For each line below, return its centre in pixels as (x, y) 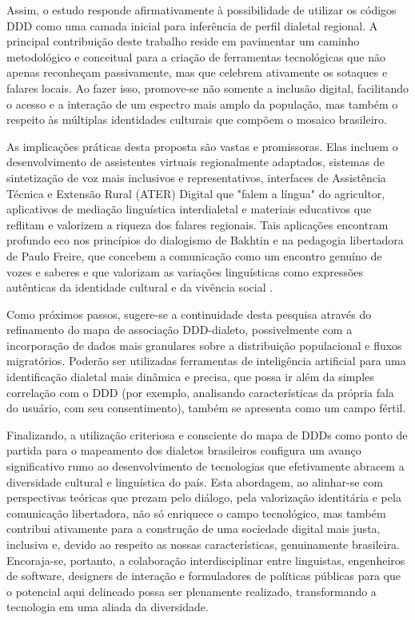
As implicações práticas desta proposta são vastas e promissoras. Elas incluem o (202, 146)
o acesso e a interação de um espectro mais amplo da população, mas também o (202, 103)
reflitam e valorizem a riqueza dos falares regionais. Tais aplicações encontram (198, 224)
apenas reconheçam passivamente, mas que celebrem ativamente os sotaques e (197, 72)
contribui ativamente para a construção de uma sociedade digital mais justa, (194, 529)
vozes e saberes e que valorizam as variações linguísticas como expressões (185, 271)
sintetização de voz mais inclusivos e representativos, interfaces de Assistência (196, 177)
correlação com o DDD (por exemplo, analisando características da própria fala (200, 392)
